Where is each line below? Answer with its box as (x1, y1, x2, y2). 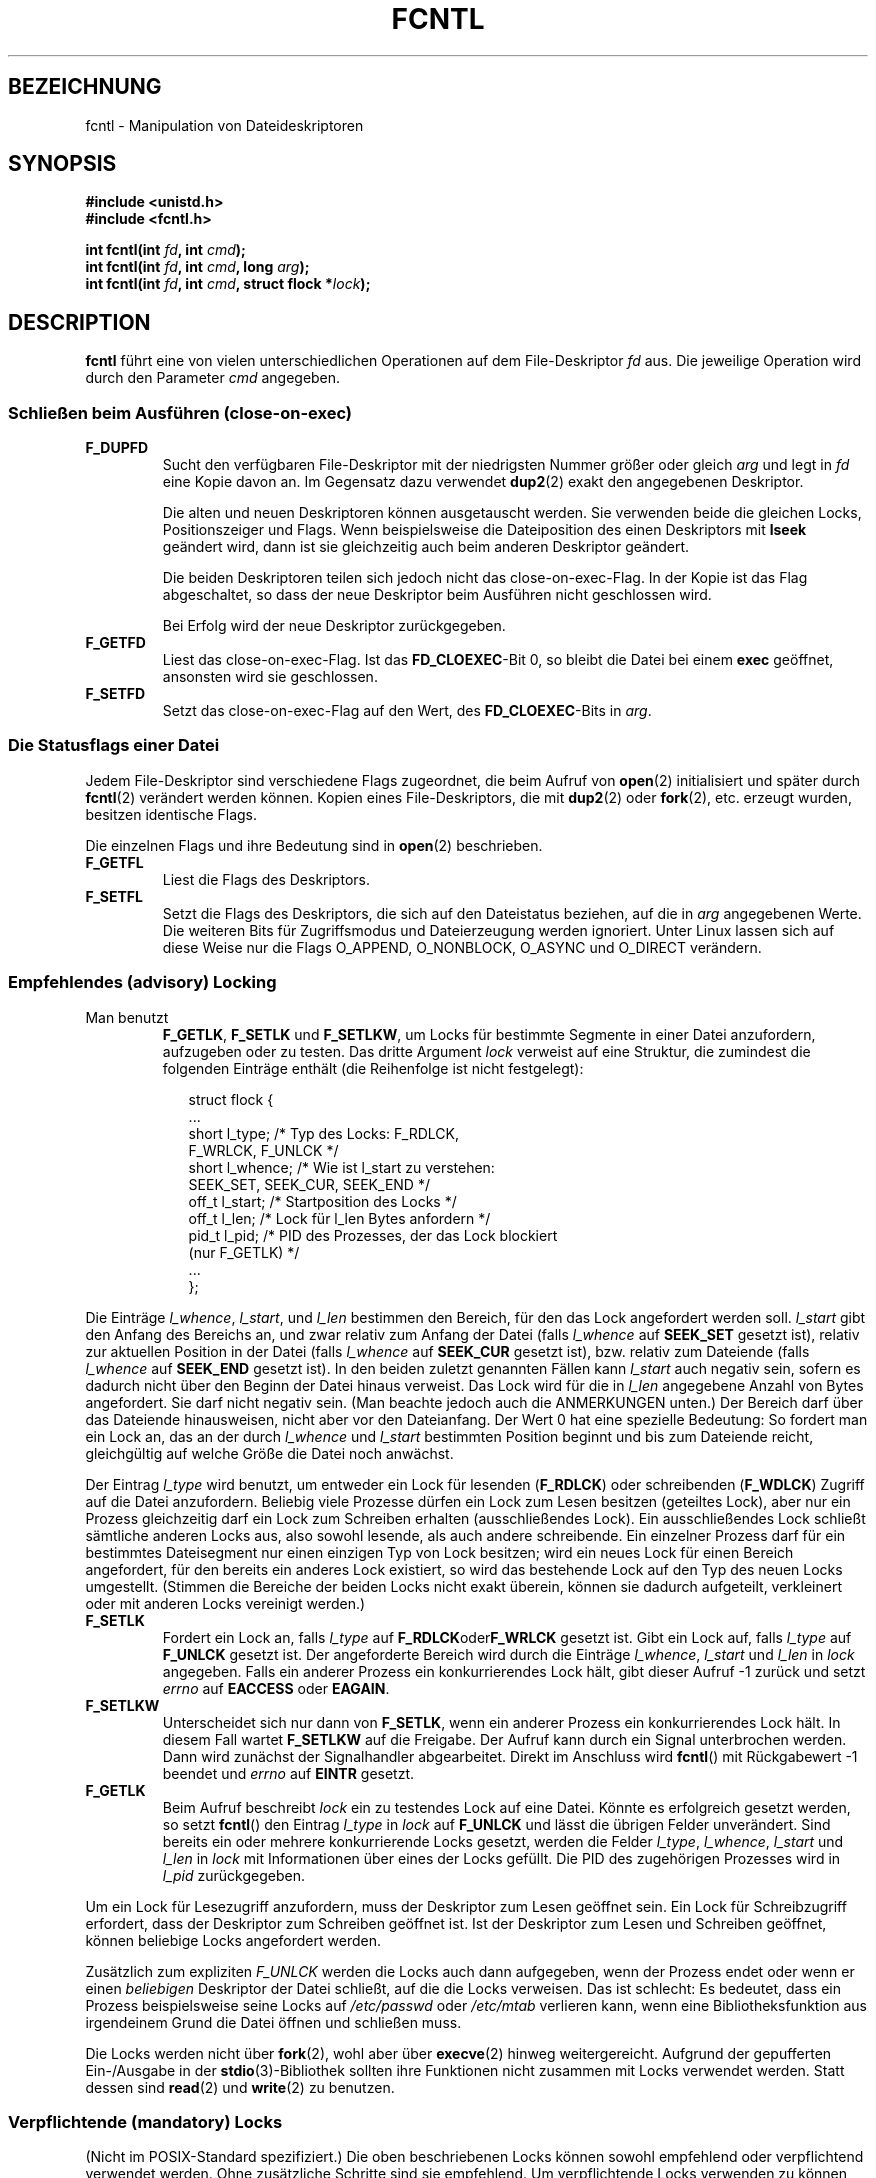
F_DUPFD (85, 439, 149, 457)
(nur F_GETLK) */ (188, 1243, 300, 1261)
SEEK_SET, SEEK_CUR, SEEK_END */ (188, 1175, 430, 1193)
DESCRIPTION (8, 309, 151, 335)
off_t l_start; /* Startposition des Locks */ (188, 1192, 457, 1210)
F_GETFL (85, 853, 144, 871)
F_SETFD (85, 685, 146, 703)
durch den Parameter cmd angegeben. (85, 369, 341, 387)
